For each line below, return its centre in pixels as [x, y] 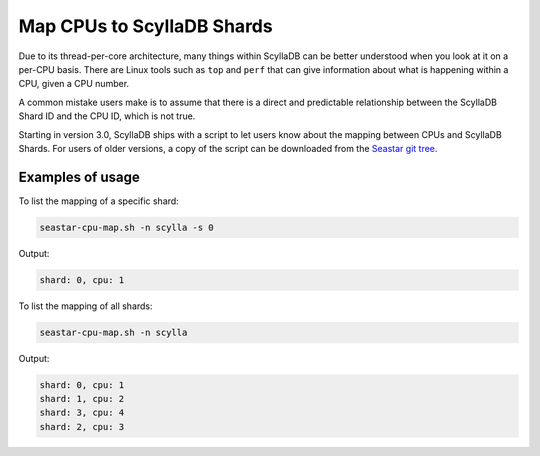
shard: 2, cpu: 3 [82, 426]
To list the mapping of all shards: [86, 306]
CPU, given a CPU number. [74, 84]
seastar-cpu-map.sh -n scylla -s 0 [126, 227]
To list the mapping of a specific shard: [98, 201]
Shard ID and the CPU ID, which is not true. [107, 116]
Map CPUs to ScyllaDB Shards [146, 26]
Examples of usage [79, 176]
